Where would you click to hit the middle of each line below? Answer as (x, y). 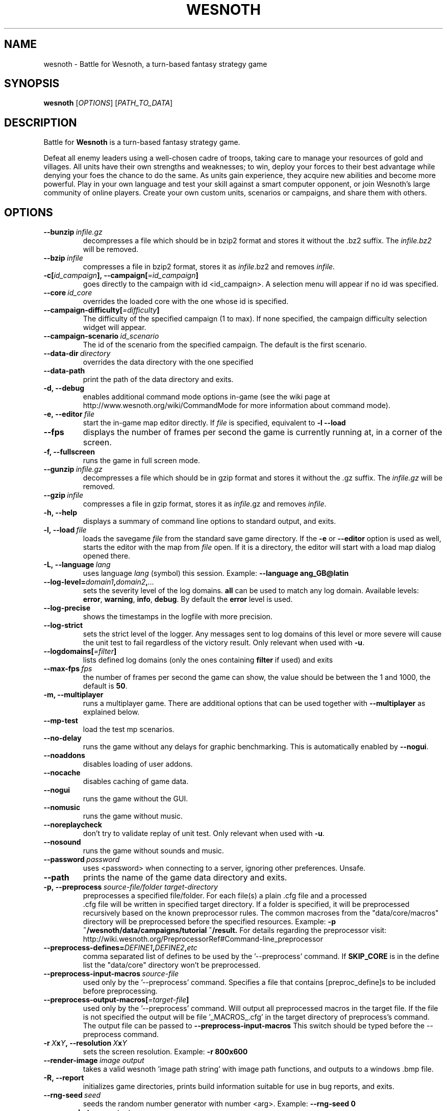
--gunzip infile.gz (73, 469)
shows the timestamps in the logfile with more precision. (178, 617)
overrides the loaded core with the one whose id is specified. (185, 301)
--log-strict (63, 625)
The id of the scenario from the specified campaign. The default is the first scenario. (225, 345)
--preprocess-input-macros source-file (111, 974)
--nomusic (62, 807)
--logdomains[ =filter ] (80, 651)
